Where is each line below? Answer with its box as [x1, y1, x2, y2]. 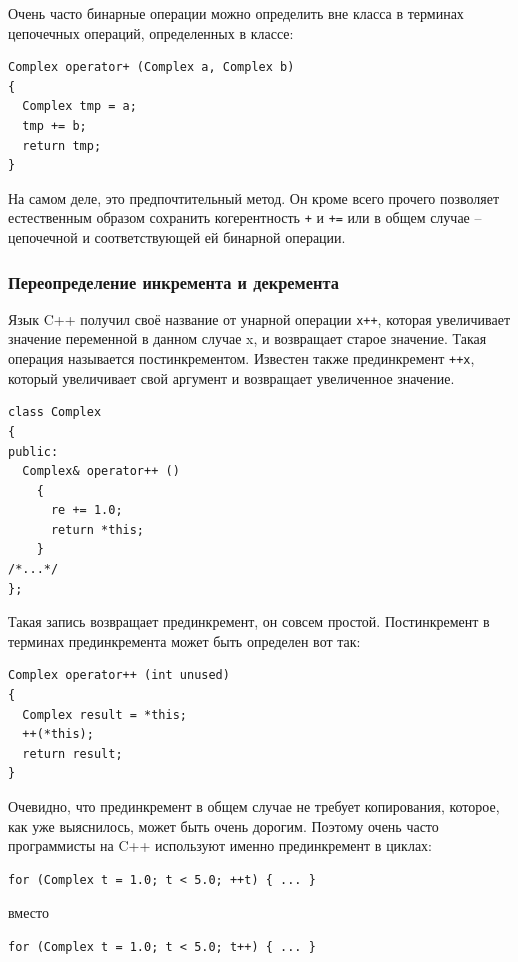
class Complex [8, 405, 102, 420]
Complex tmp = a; [22, 99, 137, 114]
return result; [22, 746, 123, 761]
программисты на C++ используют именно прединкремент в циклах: [8, 835, 433, 856]
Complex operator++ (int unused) [8, 668, 230, 683]
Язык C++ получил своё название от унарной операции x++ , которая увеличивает [8, 308, 511, 329]
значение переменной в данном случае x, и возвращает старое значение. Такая [8, 328, 487, 349]
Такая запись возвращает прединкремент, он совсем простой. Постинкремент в [8, 611, 490, 632]
